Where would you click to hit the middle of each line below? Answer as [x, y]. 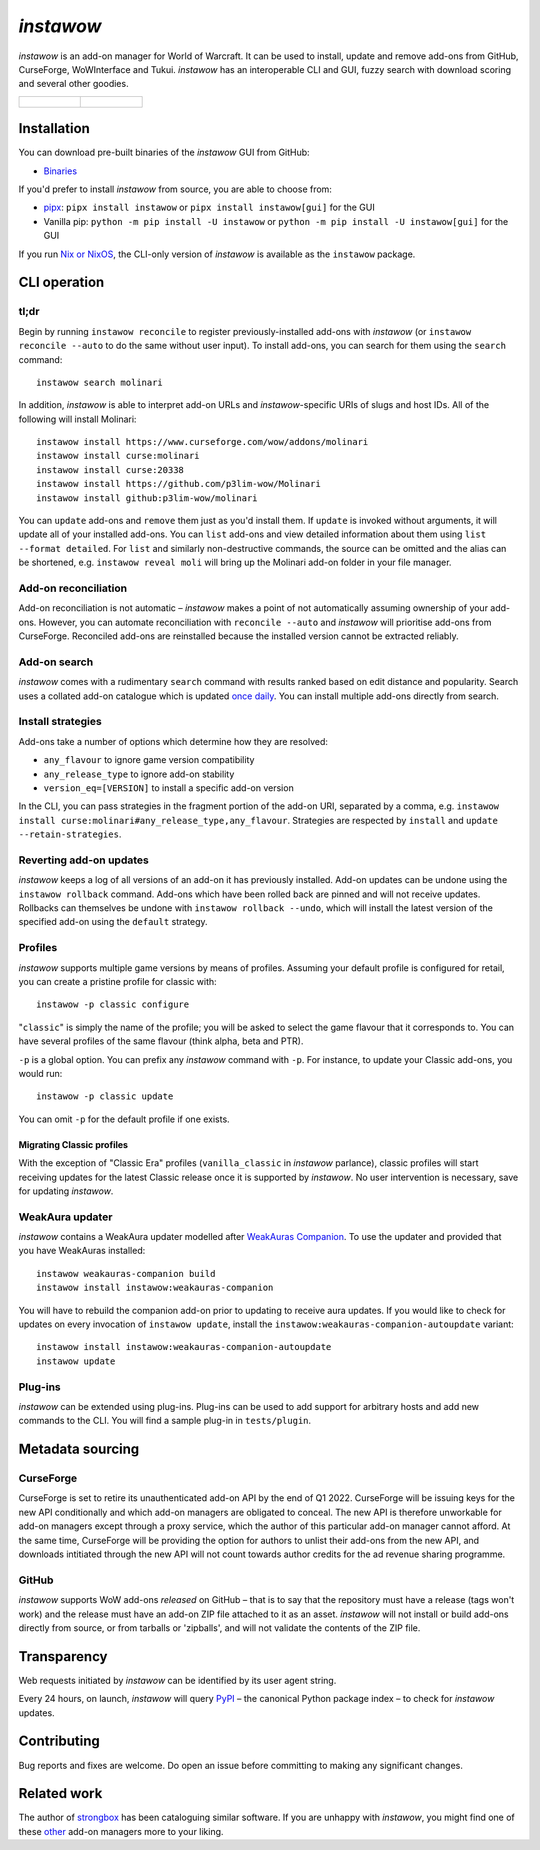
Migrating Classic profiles [73, 1144]
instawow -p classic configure [113, 1004]
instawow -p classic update [105, 1096]
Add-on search [56, 662]
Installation [54, 128]
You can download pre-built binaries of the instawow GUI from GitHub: [164, 152]
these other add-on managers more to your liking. [121, 1831]
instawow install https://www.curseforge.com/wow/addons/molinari [202, 442]
